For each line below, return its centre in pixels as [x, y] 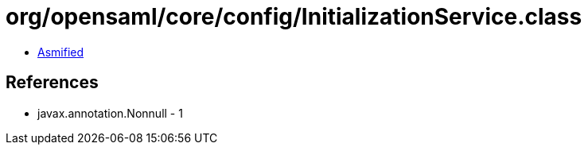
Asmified [61, 52]
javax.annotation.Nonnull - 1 [110, 113]
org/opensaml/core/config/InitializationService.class [294, 17]
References [52, 83]
